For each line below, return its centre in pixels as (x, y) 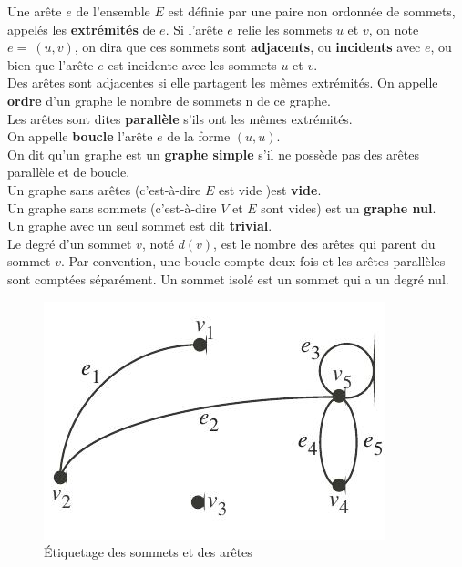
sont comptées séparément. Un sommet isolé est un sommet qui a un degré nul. (228, 278)
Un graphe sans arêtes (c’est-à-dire (104, 189)
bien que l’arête (51, 64)
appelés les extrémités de (82, 29)
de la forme (199, 136)
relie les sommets (285, 29)
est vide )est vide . (270, 189)
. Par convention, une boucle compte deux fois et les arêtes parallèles (253, 261)
